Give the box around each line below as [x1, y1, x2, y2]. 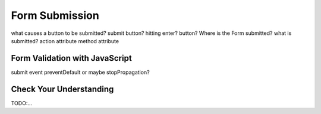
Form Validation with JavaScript [11, 53, 132, 63]
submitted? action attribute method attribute [11, 37, 119, 44]
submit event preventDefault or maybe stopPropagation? [11, 69, 150, 76]
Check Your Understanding [11, 84, 114, 94]
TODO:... [11, 99, 33, 106]
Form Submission [11, 9, 99, 22]
